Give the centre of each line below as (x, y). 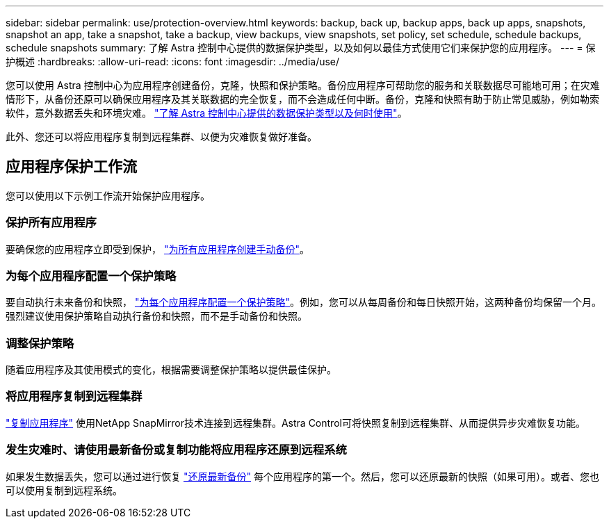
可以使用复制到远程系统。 (64, 490)
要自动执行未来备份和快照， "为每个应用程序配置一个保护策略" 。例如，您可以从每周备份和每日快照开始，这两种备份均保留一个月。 (303, 302)
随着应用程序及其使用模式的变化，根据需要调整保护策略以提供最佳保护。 (171, 370)
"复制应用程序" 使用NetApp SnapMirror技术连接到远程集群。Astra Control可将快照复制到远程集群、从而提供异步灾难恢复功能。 (295, 423)
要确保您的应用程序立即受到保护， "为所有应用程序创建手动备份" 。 (157, 249)
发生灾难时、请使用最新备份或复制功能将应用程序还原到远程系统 (176, 450)
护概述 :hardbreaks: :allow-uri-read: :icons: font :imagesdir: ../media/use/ (173, 62)
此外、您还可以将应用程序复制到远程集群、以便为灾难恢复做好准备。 (161, 137)
